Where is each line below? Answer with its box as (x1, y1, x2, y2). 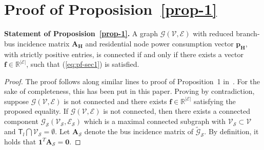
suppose (4, 95, 29, 106)
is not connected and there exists (64, 95, 167, 106)
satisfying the (194, 95, 236, 106)
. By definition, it (204, 126, 259, 137)
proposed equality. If (4, 106, 68, 116)
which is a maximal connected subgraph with (84, 116, 226, 127)
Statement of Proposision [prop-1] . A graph (4, 28, 158, 39)
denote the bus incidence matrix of (84, 126, 194, 137)
